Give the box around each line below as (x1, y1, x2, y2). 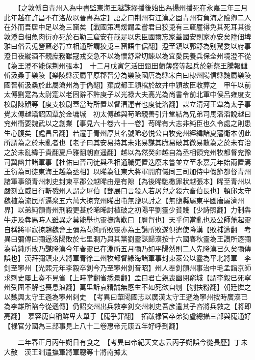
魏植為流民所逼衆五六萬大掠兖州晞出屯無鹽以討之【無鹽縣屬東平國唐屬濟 (4, 195, 237, 205)
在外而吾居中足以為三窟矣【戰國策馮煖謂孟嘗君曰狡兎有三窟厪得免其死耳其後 (4, 22, 251, 32)
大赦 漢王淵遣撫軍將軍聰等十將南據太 (4, 346, 127, 357)
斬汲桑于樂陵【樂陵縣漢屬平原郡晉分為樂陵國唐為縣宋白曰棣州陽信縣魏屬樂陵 (4, 70, 251, 80)
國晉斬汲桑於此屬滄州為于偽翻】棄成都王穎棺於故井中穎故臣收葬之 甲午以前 (4, 79, 251, 90)
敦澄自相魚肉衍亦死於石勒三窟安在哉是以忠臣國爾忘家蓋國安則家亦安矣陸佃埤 (4, 31, 251, 41)
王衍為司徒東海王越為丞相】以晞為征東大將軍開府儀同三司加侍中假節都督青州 (4, 166, 251, 177)
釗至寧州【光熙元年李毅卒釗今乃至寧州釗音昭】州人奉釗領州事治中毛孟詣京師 (4, 263, 251, 273)
